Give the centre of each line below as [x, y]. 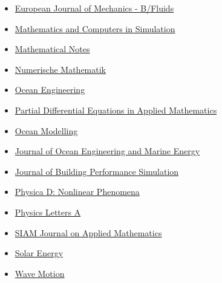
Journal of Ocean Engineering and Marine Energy [107, 151]
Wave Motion [40, 273]
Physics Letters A [48, 212]
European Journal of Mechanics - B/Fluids [94, 8]
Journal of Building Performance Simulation [97, 171]
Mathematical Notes [52, 49]
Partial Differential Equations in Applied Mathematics [116, 110]
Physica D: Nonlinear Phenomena [77, 192]
